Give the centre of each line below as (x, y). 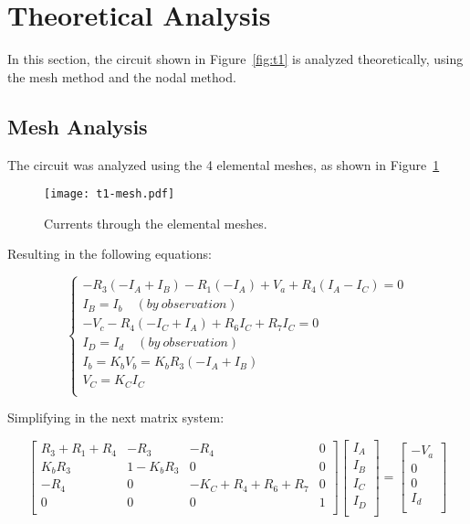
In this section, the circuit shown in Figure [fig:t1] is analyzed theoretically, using (235, 59)
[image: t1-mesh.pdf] (110, 194)
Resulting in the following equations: (110, 254)
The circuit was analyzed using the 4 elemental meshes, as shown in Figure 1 (224, 164)
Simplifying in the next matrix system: (116, 417)
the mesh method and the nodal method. (122, 76)
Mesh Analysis (78, 126)
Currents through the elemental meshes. (156, 223)
